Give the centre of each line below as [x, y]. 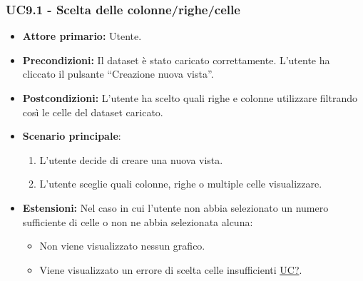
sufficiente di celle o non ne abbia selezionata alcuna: [138, 221]
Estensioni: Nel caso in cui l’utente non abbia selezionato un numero [175, 207]
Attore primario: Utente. [82, 36]
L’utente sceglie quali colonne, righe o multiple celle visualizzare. [181, 184]
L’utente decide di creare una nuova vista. [131, 159]
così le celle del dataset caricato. [93, 112]
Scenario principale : [72, 136]
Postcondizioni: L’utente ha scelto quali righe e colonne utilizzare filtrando [190, 98]
